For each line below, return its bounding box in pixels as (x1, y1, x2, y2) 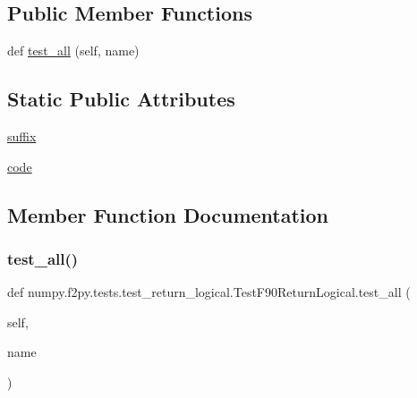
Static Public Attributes (7, 85, 235, 113)
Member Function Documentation (7, 200, 329, 228)
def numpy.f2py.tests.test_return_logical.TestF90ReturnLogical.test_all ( (7, 283, 411, 301)
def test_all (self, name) (7, 41, 140, 60)
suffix (7, 127, 37, 145)
